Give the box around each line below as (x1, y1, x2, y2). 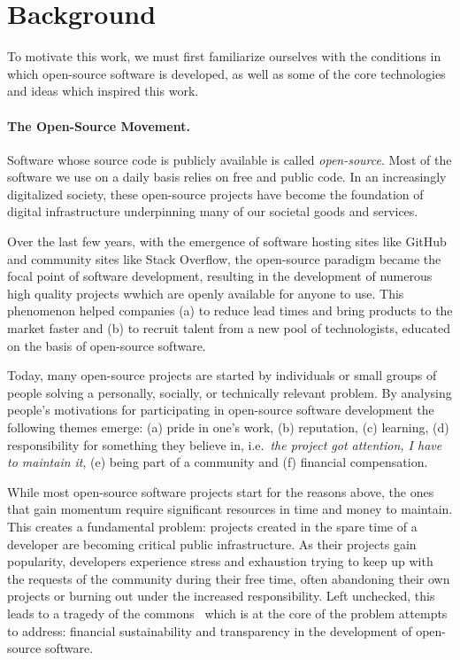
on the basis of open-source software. (7, 336, 206, 354)
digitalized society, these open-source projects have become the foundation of (7, 184, 424, 203)
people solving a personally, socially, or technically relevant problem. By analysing (7, 383, 452, 401)
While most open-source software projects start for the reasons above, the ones (7, 482, 434, 501)
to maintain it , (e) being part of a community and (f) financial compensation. (7, 453, 428, 471)
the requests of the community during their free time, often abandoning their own (7, 569, 450, 587)
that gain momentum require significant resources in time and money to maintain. (7, 500, 453, 518)
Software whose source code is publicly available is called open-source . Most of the (7, 150, 452, 168)
